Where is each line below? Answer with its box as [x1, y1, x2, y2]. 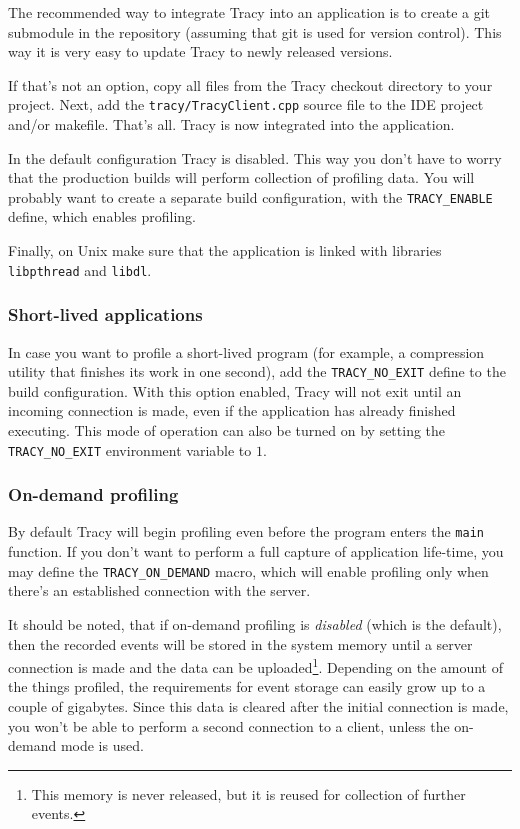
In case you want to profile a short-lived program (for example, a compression [8, 341, 485, 362]
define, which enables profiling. [8, 206, 196, 227]
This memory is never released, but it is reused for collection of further [31, 783, 466, 804]
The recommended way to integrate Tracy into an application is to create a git [8, 2, 491, 22]
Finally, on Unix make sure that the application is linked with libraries [8, 240, 442, 261]
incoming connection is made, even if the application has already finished [8, 400, 456, 421]
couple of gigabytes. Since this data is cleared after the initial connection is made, [8, 695, 509, 716]
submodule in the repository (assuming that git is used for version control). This [8, 21, 502, 42]
